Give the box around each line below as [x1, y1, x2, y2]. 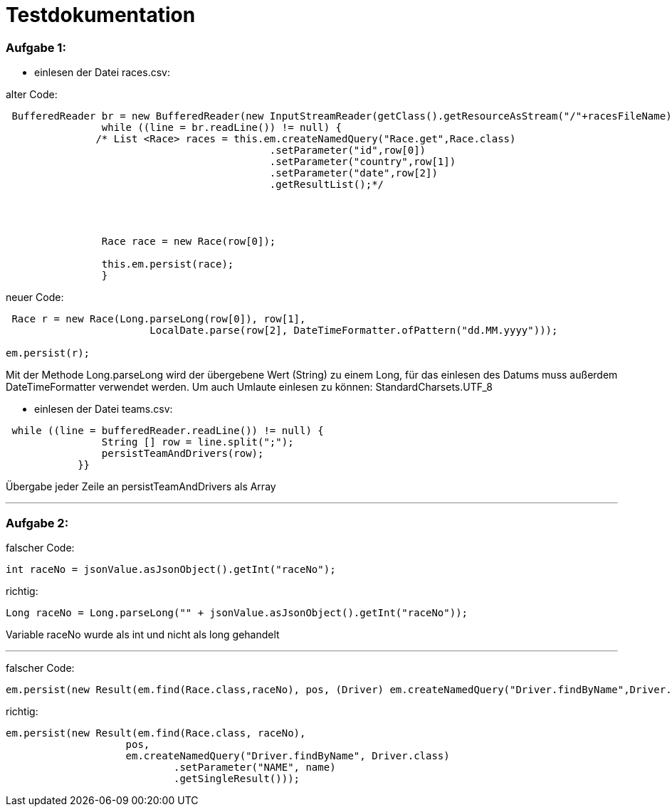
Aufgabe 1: [6, 40, 66, 55]
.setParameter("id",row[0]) [269, 144, 426, 157]
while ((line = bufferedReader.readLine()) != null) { [11, 425, 324, 437]
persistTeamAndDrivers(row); [101, 448, 264, 460]
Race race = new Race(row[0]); [101, 236, 276, 248]
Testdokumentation [6, 3, 196, 27]
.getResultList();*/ [269, 179, 384, 191]
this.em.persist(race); [101, 258, 234, 270]
